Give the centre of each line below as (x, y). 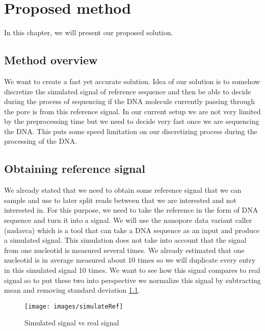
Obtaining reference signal (75, 169)
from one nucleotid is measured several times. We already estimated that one (124, 250)
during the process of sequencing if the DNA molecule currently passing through (129, 101)
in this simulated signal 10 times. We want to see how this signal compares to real (132, 270)
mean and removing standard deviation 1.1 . (72, 290)
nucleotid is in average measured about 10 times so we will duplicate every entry (130, 260)
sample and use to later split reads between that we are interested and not (120, 200)
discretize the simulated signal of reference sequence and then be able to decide (128, 91)
